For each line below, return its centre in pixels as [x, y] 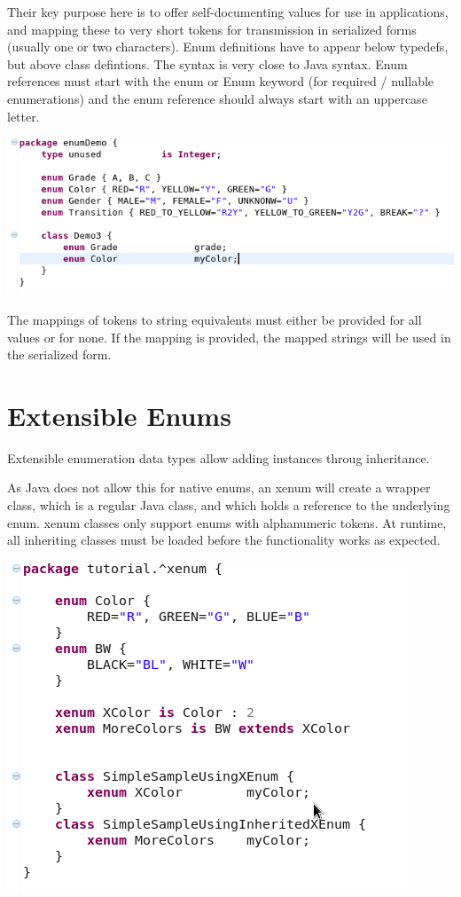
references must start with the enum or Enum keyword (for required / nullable [221, 81]
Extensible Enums [119, 415]
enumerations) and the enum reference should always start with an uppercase [217, 98]
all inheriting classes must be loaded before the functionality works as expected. [224, 540]
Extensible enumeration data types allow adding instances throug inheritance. [219, 457]
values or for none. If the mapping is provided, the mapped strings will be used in [229, 337]
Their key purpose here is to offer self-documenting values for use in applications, [228, 12]
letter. [23, 116]
